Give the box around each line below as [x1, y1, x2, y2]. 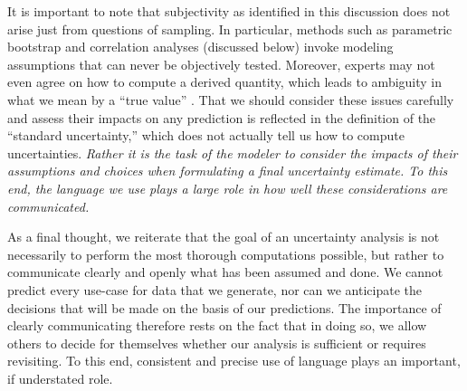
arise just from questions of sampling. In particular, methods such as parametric [7, 19, 453, 38]
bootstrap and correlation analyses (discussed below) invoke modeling [7, 37, 394, 56]
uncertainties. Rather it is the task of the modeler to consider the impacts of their [7, 143, 458, 162]
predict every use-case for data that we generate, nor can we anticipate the [7, 280, 423, 299]
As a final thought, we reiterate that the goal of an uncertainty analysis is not [7, 227, 440, 246]
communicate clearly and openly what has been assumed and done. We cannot [7, 262, 443, 281]
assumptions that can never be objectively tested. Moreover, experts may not [7, 54, 435, 73]
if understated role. [7, 368, 113, 387]
